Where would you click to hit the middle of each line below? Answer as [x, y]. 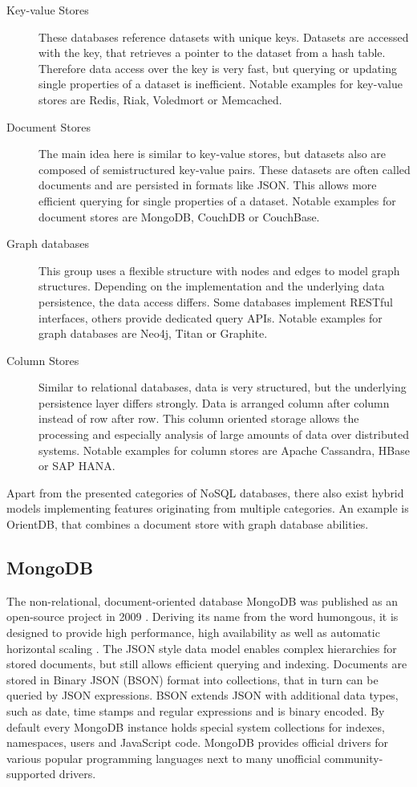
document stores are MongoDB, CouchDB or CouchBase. [179, 216]
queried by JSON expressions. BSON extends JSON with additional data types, [202, 695]
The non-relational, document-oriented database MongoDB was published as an [202, 600]
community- [354, 758]
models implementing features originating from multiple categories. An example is [208, 508]
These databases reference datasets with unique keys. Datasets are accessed [224, 37]
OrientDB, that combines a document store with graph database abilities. [188, 524]
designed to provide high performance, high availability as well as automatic [193, 633]
